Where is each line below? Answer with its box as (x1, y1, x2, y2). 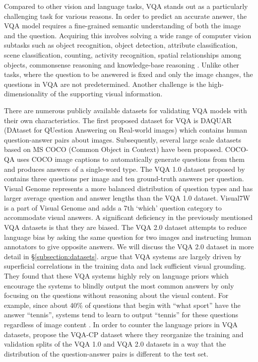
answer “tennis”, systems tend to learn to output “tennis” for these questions (4, 309, 239, 320)
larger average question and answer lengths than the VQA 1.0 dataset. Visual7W (4, 193, 250, 203)
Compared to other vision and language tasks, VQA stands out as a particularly (4, 1, 248, 11)
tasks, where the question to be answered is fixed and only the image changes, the (4, 69, 253, 79)
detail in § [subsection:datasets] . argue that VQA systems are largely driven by (4, 251, 242, 261)
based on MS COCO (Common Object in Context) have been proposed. (4, 144, 223, 154)
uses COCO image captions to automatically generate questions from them (17, 153, 245, 164)
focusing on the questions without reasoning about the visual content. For (4, 290, 229, 300)
